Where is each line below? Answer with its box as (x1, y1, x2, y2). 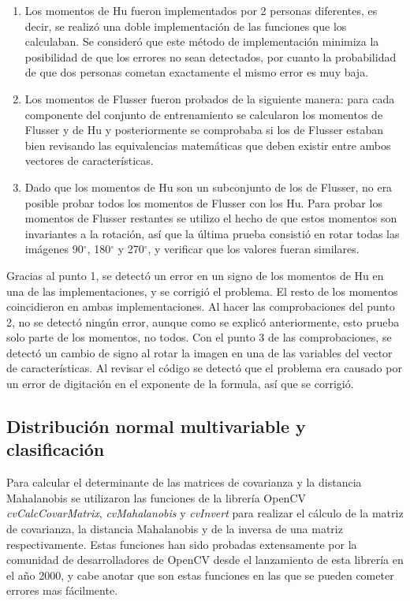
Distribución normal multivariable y (6, 414, 306, 439)
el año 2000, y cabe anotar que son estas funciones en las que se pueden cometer (6, 566, 394, 583)
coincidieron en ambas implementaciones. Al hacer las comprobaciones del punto (6, 298, 395, 315)
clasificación (6, 437, 105, 461)
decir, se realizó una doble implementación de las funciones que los (24, 17, 347, 34)
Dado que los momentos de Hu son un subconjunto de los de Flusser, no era (24, 178, 393, 195)
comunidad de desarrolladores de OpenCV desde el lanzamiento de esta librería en (6, 551, 404, 568)
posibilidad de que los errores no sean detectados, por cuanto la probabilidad (24, 48, 397, 65)
